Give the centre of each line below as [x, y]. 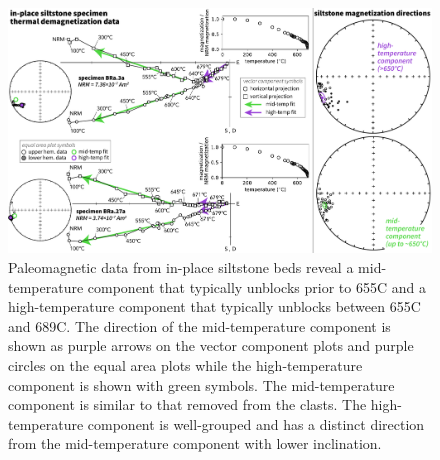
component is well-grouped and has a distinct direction [256, 423]
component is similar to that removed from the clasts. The [187, 404]
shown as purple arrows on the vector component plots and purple [211, 345]
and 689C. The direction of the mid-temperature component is [199, 325]
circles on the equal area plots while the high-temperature [185, 364]
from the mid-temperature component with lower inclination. [195, 443]
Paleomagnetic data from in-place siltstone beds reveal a [181, 266]
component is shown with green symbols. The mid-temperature [201, 384]
